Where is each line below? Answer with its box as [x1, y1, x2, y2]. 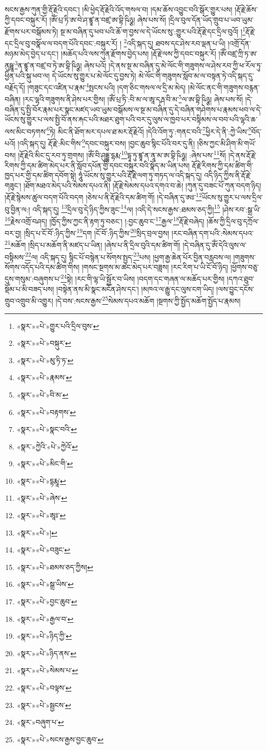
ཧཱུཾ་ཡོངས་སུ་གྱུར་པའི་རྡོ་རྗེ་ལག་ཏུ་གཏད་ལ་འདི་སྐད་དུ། [78, 170, 202, 181]
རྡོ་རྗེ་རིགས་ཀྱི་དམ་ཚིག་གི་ [192, 160, 254, 170]
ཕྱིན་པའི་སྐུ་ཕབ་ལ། [5, 70, 50, 81]
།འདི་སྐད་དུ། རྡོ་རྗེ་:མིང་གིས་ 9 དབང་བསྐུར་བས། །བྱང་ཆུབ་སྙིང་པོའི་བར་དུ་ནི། [17, 136, 195, 148]
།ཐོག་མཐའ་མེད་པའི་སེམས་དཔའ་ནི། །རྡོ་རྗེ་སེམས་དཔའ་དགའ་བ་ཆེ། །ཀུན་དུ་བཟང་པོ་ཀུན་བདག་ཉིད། [24, 180, 261, 190]
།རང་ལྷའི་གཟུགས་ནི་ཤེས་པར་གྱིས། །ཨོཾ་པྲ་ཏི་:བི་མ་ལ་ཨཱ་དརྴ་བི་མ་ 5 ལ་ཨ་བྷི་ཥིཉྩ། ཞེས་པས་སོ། [23, 92, 243, 105]
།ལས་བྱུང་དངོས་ [216, 283, 254, 294]
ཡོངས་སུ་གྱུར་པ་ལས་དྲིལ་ [201, 192, 263, 202]
